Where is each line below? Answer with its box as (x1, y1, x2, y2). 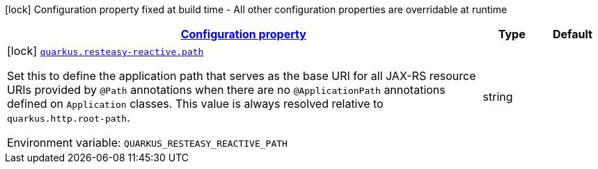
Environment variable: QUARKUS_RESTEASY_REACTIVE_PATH (7, 136, 288, 150)
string (482, 90, 513, 104)
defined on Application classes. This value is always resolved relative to (7, 97, 384, 111)
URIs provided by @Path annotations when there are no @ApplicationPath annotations (7, 83, 446, 97)
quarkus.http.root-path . (7, 111, 130, 124)
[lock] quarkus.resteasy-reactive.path (7, 44, 204, 58)
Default (552, 27, 592, 41)
